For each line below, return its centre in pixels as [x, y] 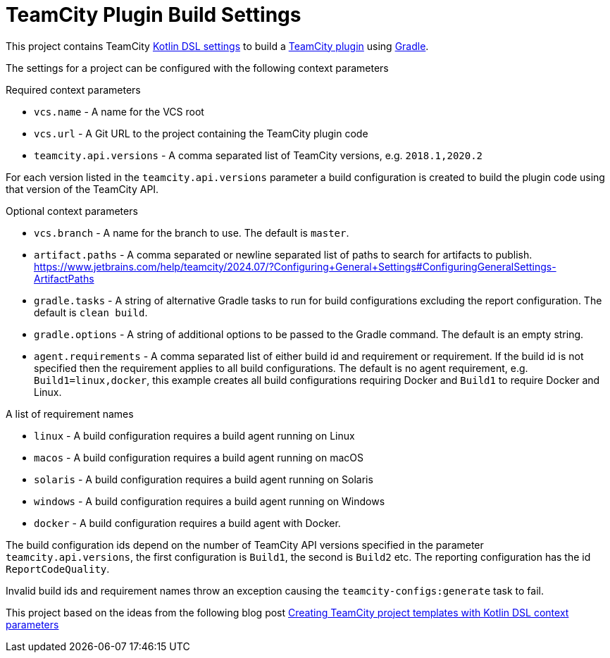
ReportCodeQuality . [58, 569]
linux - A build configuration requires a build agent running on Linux [194, 435]
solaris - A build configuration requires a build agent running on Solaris [204, 479]
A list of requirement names [70, 414]
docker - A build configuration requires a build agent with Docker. [187, 523]
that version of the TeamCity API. [82, 189]
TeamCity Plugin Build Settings [154, 15]
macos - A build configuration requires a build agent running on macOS [199, 457]
